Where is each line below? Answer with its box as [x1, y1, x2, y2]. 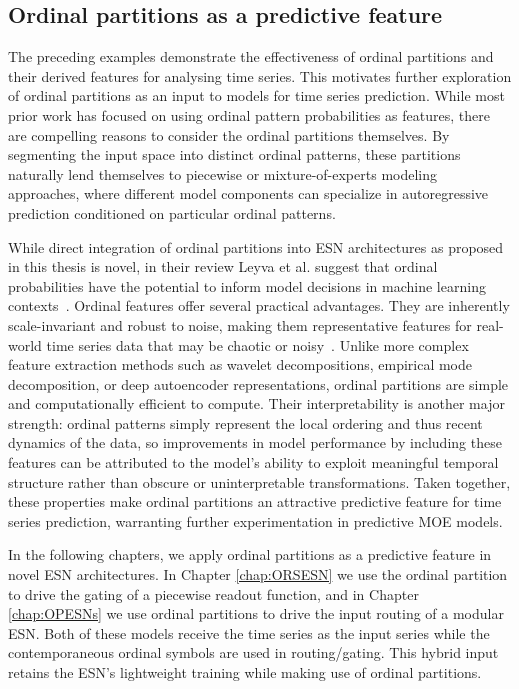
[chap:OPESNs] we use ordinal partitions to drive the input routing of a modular [8, 603, 504, 624]
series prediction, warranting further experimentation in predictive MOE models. [8, 510, 503, 531]
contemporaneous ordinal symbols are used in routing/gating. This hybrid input [8, 642, 499, 663]
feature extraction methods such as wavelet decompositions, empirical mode [8, 354, 473, 375]
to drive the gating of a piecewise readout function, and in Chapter [8, 583, 419, 604]
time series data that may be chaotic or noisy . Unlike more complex [46, 334, 469, 355]
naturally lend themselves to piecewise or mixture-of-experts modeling [8, 163, 438, 184]
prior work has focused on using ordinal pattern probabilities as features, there [8, 104, 490, 125]
